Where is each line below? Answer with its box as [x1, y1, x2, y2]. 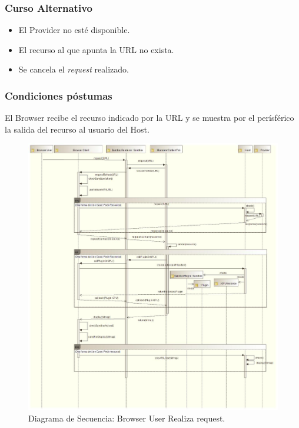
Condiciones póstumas [5, 88, 112, 103]
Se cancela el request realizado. [18, 63, 129, 75]
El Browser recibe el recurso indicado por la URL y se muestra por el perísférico [5, 111, 294, 124]
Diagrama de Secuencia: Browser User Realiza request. [28, 411, 225, 424]
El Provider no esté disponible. [18, 24, 130, 36]
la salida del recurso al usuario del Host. [5, 123, 149, 135]
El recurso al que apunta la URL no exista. [18, 43, 174, 55]
